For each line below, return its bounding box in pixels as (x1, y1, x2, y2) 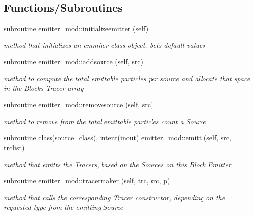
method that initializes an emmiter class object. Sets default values (4, 40, 205, 50)
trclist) (4, 142, 25, 152)
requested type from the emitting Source (4, 202, 123, 212)
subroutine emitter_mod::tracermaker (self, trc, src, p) (4, 175, 170, 186)
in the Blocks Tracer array (4, 83, 84, 93)
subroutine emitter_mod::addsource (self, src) (4, 56, 143, 67)
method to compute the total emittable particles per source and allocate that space (4, 73, 250, 83)
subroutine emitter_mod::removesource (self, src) (4, 99, 153, 110)
